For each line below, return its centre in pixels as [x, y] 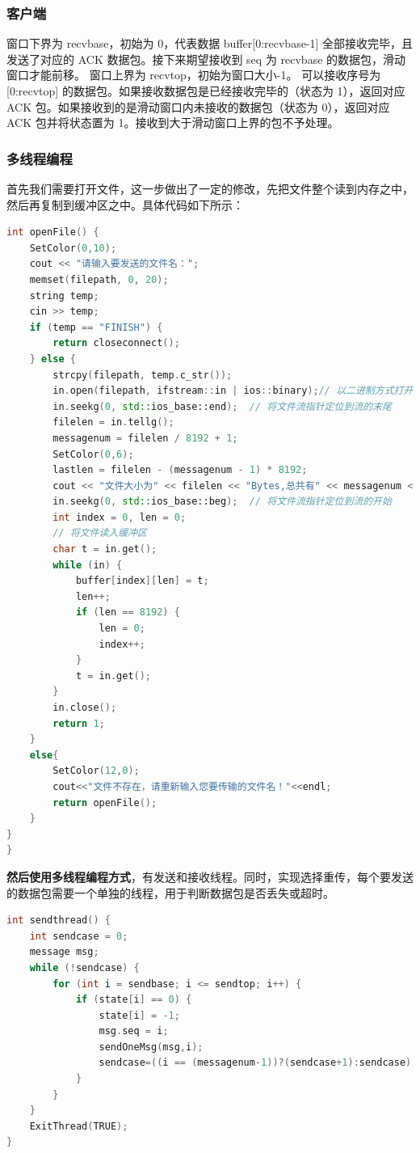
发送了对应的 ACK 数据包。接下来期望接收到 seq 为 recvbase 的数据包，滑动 [206, 59]
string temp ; [64, 296]
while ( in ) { [88, 565]
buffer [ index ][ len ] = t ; [142, 581]
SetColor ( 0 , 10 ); [73, 248]
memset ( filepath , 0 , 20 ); [99, 279]
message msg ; [64, 952]
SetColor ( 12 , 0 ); [96, 771]
